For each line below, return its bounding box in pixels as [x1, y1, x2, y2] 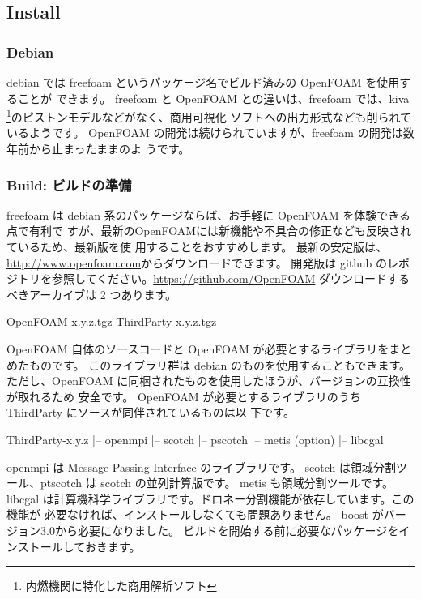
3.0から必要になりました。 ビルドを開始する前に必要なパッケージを [40, 521, 399, 538]
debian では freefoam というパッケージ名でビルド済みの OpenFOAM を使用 [6, 74, 400, 90]
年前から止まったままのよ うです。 [6, 140, 190, 157]
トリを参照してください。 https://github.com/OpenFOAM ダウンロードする [17, 270, 410, 287]
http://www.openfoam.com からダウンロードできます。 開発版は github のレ [6, 254, 398, 271]
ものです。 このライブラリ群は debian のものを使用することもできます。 [28, 356, 411, 373]
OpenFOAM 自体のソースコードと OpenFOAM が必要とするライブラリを [6, 340, 389, 357]
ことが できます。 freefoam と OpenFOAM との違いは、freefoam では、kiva [17, 89, 410, 106]
